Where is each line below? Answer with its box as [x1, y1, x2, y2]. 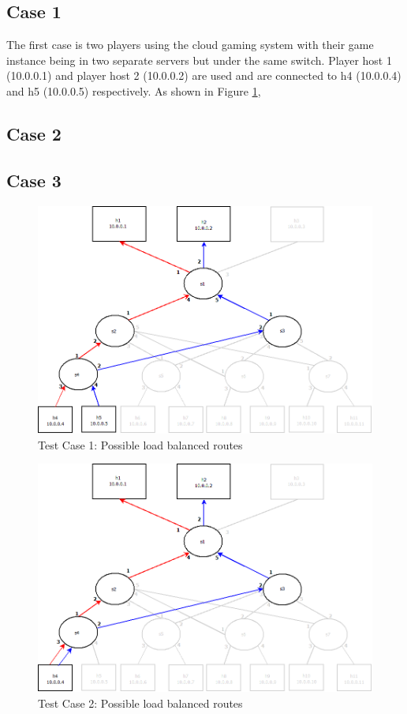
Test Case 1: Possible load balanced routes [38, 436, 243, 453]
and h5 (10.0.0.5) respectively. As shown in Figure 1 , [6, 82, 261, 99]
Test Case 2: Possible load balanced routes [38, 694, 243, 711]
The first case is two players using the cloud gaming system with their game [6, 36, 374, 53]
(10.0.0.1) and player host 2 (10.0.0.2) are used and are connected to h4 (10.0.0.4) [6, 67, 401, 84]
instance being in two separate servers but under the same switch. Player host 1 [6, 51, 392, 68]
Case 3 [6, 167, 62, 192]
